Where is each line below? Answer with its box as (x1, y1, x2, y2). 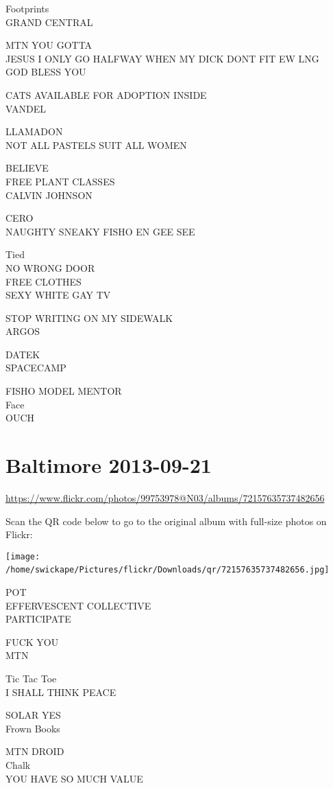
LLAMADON (5, 124, 63, 139)
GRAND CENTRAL (5, 14, 93, 29)
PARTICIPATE (5, 612, 71, 626)
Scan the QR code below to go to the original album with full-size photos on (5, 513, 327, 528)
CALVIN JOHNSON (5, 187, 92, 202)
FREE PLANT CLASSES (5, 174, 115, 188)
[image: (5, 551, 40, 561)
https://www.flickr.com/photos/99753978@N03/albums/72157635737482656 (5, 490, 325, 505)
